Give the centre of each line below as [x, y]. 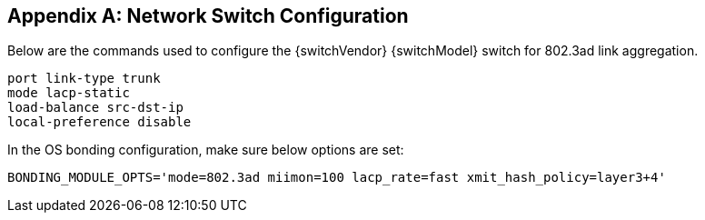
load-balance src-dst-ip [95, 108]
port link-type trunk [84, 79]
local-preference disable [99, 122]
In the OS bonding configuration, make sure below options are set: [206, 150]
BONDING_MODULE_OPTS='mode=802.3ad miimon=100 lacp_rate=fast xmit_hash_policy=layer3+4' [337, 178]
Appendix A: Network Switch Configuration [208, 16]
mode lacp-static [69, 93]
